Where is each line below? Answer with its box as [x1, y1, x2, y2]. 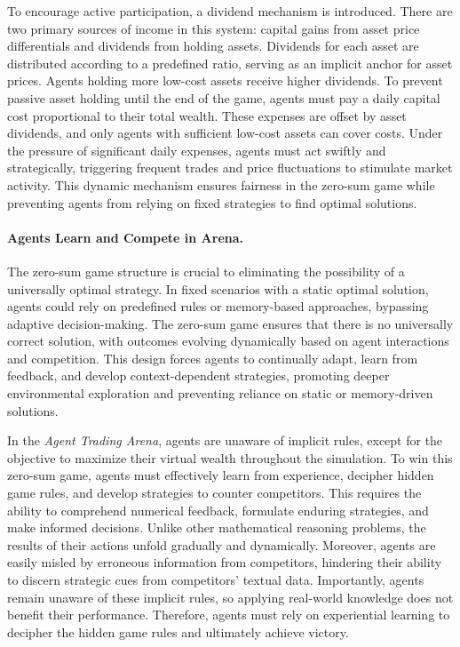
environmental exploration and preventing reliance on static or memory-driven [7, 384, 433, 403]
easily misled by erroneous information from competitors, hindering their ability [7, 553, 442, 571]
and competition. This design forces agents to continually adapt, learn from [7, 348, 418, 367]
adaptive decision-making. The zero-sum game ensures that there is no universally [7, 314, 454, 332]
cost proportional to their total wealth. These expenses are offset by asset [7, 106, 407, 124]
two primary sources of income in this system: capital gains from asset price [7, 19, 420, 37]
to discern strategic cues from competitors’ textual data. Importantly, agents [7, 571, 424, 589]
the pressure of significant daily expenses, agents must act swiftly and [7, 140, 386, 159]
